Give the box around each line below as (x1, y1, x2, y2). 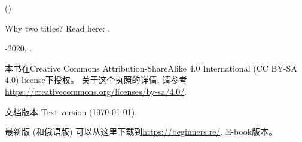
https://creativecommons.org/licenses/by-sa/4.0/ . (5, 85, 187, 97)
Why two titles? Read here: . (5, 21, 111, 34)
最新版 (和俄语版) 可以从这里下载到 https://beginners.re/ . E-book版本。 (5, 125, 277, 138)
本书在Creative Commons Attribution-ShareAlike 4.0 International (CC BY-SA (5, 61, 297, 74)
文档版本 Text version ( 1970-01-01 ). (5, 105, 137, 118)
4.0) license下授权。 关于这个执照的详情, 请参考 (5, 73, 187, 86)
